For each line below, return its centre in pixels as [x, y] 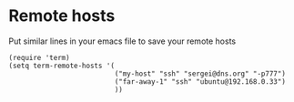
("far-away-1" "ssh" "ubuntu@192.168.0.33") [200, 82]
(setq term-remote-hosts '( [62, 66]
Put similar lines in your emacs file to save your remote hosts [122, 41]
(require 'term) [39, 57]
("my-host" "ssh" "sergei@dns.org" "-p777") [200, 74]
